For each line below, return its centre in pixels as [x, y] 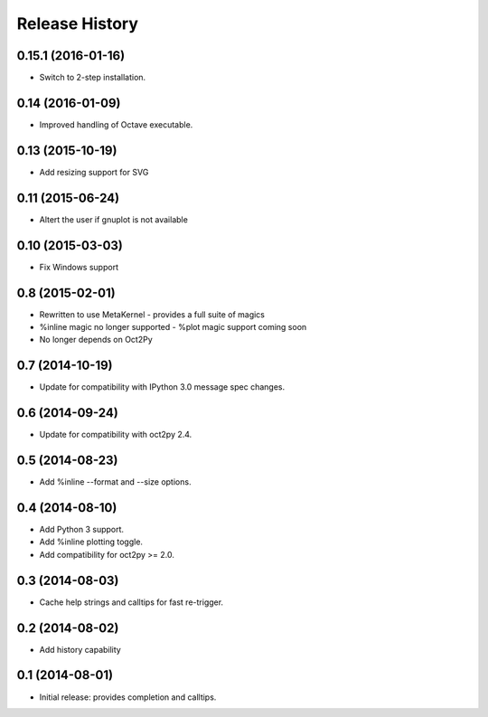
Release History [78, 24]
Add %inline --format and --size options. [115, 482]
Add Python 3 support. [82, 529]
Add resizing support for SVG [94, 172]
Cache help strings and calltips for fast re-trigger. [131, 602]
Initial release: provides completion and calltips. [128, 697]
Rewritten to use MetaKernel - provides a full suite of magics [152, 314]
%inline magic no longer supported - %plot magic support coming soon [173, 326]
